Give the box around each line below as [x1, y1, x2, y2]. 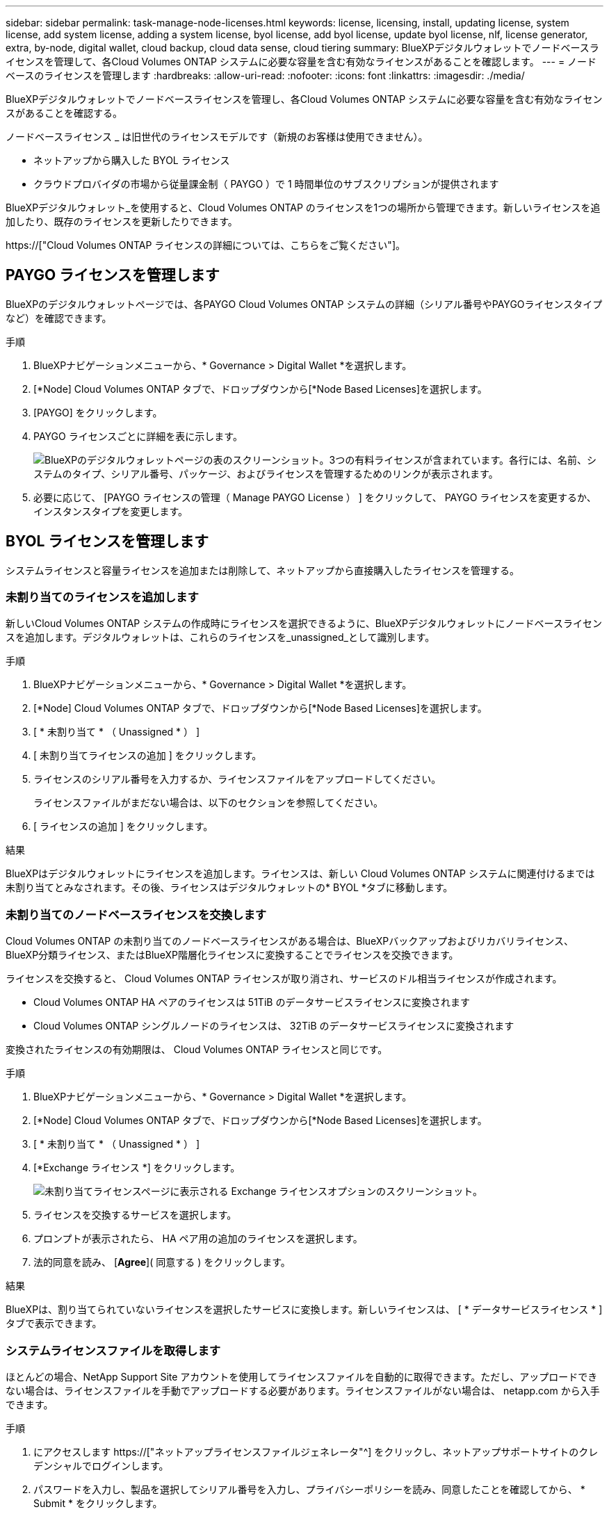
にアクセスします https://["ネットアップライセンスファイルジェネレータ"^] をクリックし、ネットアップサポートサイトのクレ [33, 1445, 599, 1458]
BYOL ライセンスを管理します [6, 532, 209, 551]
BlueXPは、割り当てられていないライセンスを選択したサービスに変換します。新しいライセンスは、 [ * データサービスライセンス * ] [6, 1303, 603, 1316]
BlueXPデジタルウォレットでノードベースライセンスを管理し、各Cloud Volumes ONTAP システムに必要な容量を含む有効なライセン [6, 93, 603, 105]
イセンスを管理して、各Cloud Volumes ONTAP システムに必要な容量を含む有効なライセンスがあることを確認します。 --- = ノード [6, 56, 597, 67]
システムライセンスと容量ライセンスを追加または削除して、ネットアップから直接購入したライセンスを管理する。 [6, 564, 519, 576]
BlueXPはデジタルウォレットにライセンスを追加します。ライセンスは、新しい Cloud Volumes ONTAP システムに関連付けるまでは [6, 868, 595, 880]
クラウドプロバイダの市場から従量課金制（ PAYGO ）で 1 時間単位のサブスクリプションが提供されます [33, 178, 499, 190]
